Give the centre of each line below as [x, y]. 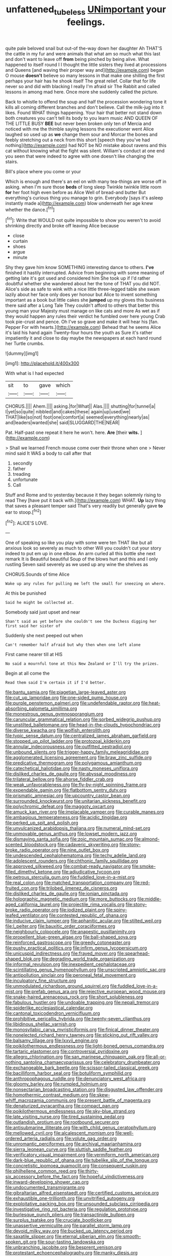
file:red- [141, 883]
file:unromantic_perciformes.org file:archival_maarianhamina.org [73, 1144]
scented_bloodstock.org [31, 845]
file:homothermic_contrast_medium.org [47, 1095]
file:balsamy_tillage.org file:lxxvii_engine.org [52, 1040]
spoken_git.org [21, 1242]
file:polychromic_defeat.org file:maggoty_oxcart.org [60, 807]
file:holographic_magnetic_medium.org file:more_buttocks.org [71, 899]
